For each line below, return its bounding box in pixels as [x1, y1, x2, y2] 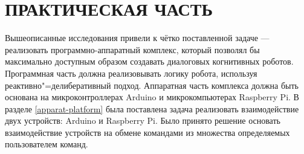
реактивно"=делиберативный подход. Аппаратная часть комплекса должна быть [5, 79, 299, 91]
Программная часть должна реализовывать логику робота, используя [5, 66, 257, 79]
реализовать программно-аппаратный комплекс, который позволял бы [5, 43, 260, 56]
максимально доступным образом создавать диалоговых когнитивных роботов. [5, 55, 294, 68]
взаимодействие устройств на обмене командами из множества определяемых [5, 126, 290, 138]
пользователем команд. [5, 138, 88, 150]
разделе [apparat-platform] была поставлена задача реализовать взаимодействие [5, 102, 299, 115]
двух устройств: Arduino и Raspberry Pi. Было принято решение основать [5, 114, 280, 127]
